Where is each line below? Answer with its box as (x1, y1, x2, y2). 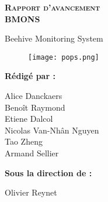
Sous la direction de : (5, 166, 92, 179)
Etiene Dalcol (5, 112, 53, 125)
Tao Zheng (5, 135, 43, 148)
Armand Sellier (5, 147, 59, 159)
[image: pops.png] (28, 53, 99, 61)
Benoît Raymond (5, 101, 65, 113)
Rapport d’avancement (5, 1, 100, 13)
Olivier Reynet (5, 186, 57, 198)
